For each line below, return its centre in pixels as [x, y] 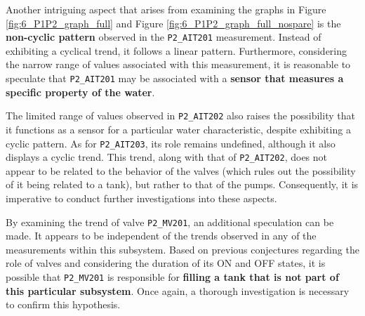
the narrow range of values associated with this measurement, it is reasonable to [178, 64]
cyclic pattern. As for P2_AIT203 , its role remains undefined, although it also [171, 143]
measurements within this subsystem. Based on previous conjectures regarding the [182, 249]
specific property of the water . [80, 92]
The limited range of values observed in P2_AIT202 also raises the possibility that [180, 116]
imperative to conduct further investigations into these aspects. [141, 198]
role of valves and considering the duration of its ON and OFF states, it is [166, 263]
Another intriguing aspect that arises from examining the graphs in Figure [166, 9]
